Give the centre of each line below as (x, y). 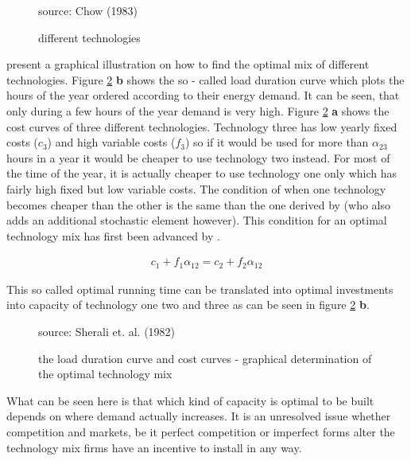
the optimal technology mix (105, 374)
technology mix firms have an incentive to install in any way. (154, 447)
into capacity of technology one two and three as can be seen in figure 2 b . (188, 305)
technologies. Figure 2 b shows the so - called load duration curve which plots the (205, 79)
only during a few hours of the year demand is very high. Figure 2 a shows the (198, 110)
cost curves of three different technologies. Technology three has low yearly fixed (202, 126)
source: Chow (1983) (88, 10)
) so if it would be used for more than (277, 142)
